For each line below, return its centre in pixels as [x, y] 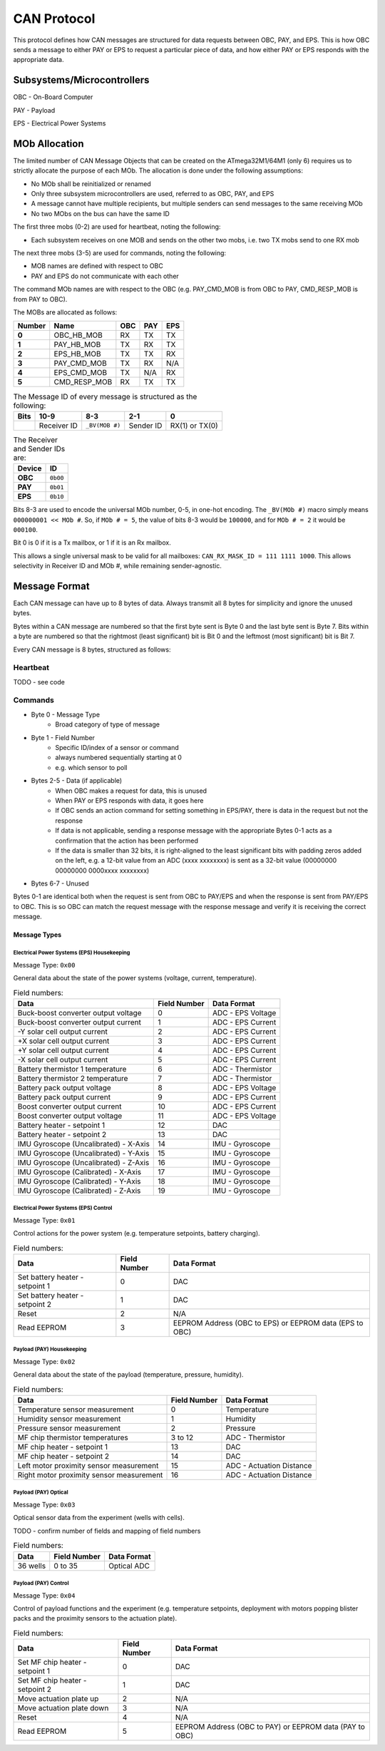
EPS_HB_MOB [77, 354]
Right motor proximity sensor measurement [90, 1475]
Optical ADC [129, 1566]
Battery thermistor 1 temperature [72, 1069]
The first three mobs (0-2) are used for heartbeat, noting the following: [117, 227]
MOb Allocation [48, 144]
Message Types [37, 935]
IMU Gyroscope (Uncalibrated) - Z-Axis [83, 1162]
